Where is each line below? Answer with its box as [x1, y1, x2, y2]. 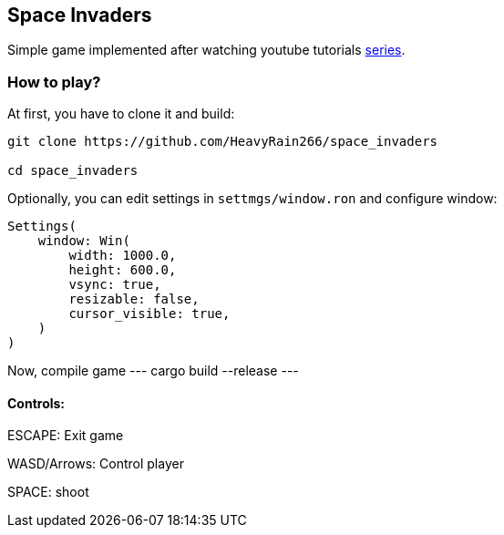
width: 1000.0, [68, 248, 177, 263]
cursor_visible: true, [68, 306, 231, 322]
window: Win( [37, 233, 130, 249]
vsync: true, [68, 277, 161, 293]
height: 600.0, [68, 262, 177, 278]
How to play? [7, 72, 101, 91]
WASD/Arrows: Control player [7, 456, 184, 472]
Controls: [7, 395, 66, 411]
